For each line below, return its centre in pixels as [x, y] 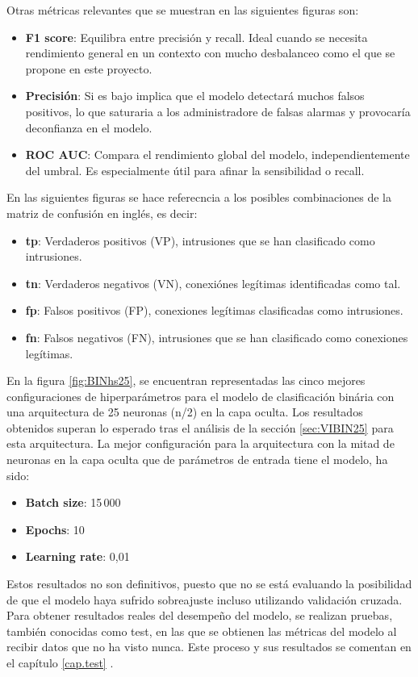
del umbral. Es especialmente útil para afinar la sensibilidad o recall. [195, 170]
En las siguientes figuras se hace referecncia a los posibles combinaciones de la [199, 197]
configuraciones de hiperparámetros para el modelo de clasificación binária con [201, 396]
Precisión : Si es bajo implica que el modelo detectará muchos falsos [195, 96]
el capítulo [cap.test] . [60, 662]
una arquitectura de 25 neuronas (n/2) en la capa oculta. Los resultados [185, 412]
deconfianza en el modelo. [89, 127]
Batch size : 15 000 [73, 502]
